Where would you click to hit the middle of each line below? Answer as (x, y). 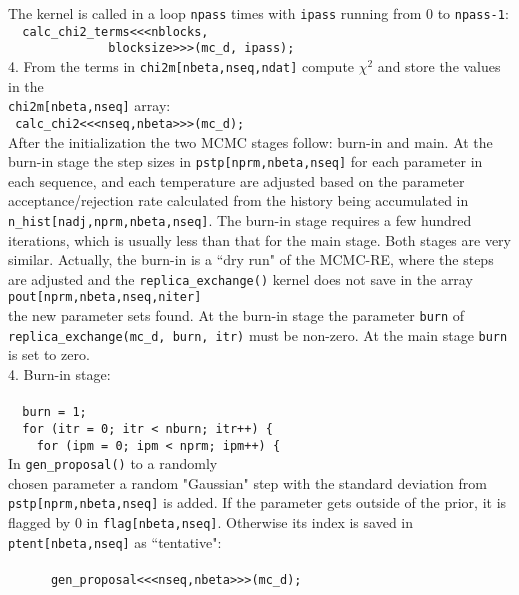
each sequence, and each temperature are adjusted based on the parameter (236, 180)
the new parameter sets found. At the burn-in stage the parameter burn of (236, 315)
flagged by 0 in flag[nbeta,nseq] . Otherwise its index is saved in (211, 522)
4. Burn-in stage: (59, 374)
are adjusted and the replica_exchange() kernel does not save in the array (240, 278)
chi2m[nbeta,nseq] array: (89, 105)
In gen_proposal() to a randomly (113, 463)
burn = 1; (54, 412)
